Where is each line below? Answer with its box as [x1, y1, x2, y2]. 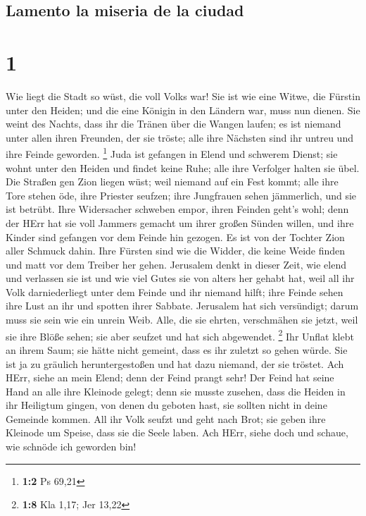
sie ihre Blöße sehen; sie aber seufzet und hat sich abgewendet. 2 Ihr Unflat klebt [6, 326, 354, 343]
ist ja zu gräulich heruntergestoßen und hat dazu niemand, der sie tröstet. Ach [6, 356, 344, 371]
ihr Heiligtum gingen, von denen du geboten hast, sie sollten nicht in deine [6, 398, 327, 412]
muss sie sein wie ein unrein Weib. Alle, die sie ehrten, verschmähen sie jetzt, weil [6, 312, 358, 327]
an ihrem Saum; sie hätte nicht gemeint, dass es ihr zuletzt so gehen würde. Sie [6, 342, 348, 357]
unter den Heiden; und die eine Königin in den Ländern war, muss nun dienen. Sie [6, 102, 360, 117]
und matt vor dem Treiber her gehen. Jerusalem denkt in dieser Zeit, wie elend [6, 257, 346, 271]
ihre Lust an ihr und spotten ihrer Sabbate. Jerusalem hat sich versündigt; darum [6, 298, 359, 313]
